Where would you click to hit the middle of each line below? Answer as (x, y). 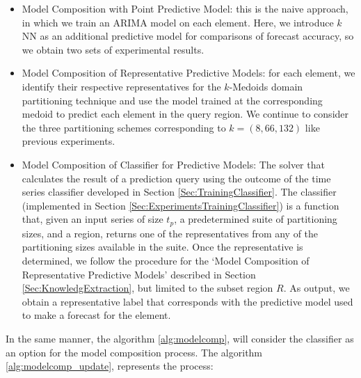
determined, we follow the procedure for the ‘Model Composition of (166, 260)
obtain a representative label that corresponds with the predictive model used (187, 301)
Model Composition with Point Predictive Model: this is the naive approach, (185, 8)
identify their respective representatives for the (121, 86)
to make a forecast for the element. (96, 315)
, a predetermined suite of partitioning (256, 219)
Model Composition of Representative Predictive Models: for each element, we (188, 73)
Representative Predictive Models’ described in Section (139, 274)
